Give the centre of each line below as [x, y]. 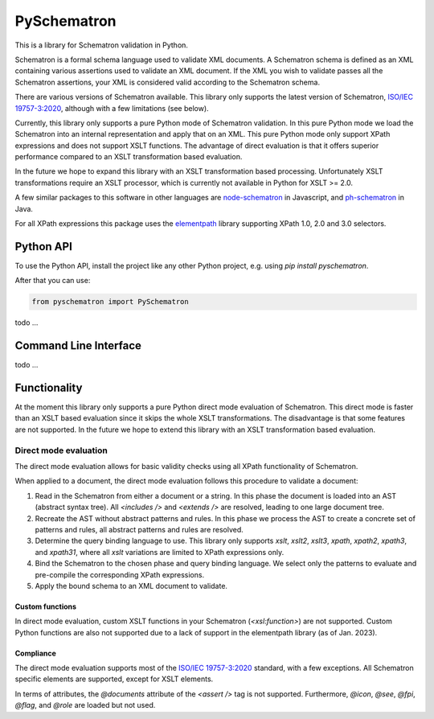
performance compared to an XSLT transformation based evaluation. [129, 157]
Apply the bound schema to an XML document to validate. [131, 585]
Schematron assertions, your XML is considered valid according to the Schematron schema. [168, 82]
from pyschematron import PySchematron [110, 302]
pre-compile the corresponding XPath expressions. [120, 574]
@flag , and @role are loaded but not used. [85, 705]
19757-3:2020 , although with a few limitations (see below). [112, 108]
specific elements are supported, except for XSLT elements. [114, 679]
